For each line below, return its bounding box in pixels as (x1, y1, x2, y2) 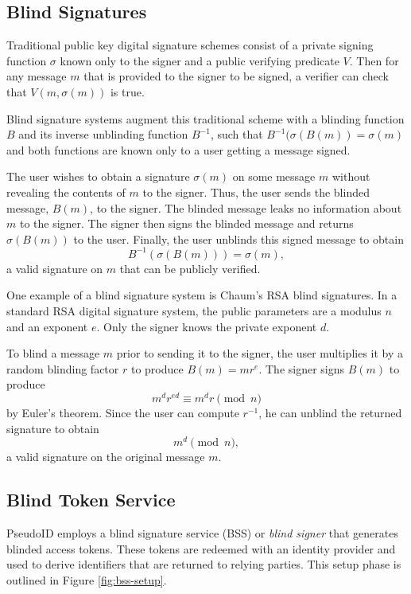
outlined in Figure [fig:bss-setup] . (6, 571, 167, 588)
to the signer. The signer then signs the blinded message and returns (19, 215, 354, 232)
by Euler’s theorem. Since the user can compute (6, 404, 239, 421)
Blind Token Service (6, 487, 176, 512)
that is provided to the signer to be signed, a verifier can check (83, 68, 390, 84)
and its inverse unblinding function (18, 126, 188, 143)
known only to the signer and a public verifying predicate (60, 52, 339, 68)
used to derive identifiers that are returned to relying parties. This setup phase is (6, 556, 401, 573)
